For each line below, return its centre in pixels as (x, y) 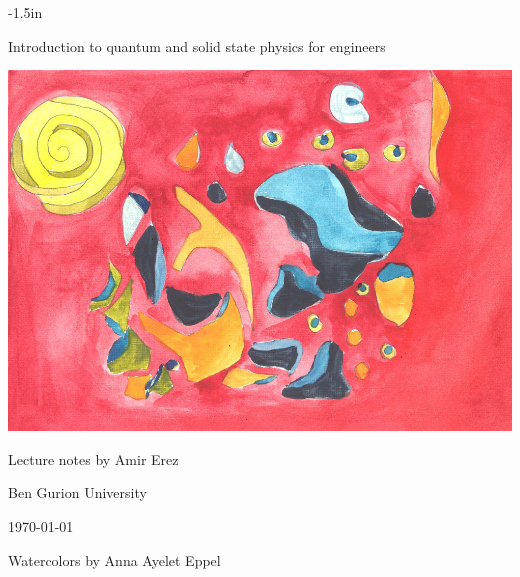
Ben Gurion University (77, 492)
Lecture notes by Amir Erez (93, 458)
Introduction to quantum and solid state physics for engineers (197, 45)
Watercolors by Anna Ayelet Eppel (114, 559)
